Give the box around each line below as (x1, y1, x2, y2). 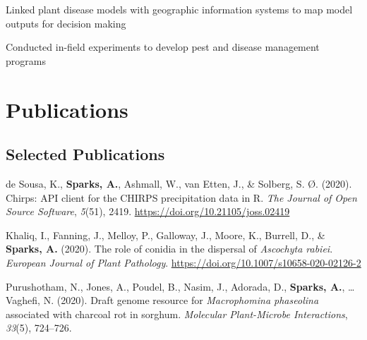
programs (6, 53, 46, 68)
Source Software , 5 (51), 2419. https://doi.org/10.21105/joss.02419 (6, 204, 290, 219)
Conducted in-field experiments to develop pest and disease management (6, 40, 320, 54)
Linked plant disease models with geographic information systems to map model (6, 2, 353, 16)
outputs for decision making (6, 16, 126, 30)
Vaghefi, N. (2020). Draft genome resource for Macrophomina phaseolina (6, 293, 319, 308)
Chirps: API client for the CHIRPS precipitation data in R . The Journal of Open (6, 190, 357, 205)
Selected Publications (6, 143, 165, 165)
